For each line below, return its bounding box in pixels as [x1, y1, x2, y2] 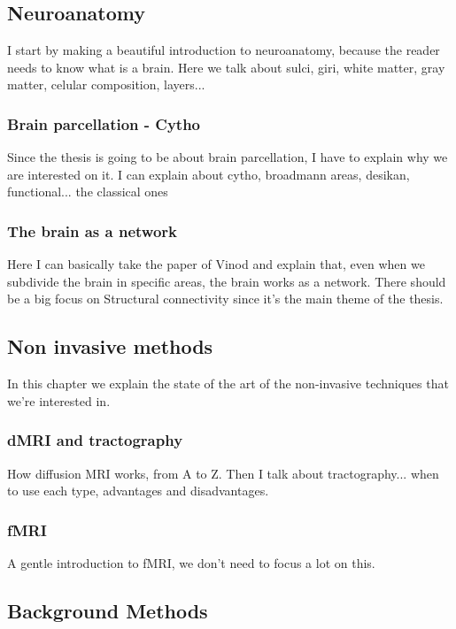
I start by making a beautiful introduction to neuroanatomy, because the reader [7, 41, 440, 59]
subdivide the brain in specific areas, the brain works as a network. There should [7, 272, 446, 290]
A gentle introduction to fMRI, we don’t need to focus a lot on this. [7, 554, 375, 571]
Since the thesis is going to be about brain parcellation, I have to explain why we [7, 148, 448, 166]
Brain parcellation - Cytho [7, 112, 201, 134]
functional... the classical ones [7, 182, 168, 201]
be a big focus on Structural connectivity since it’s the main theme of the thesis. [7, 289, 444, 308]
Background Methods [7, 596, 208, 624]
